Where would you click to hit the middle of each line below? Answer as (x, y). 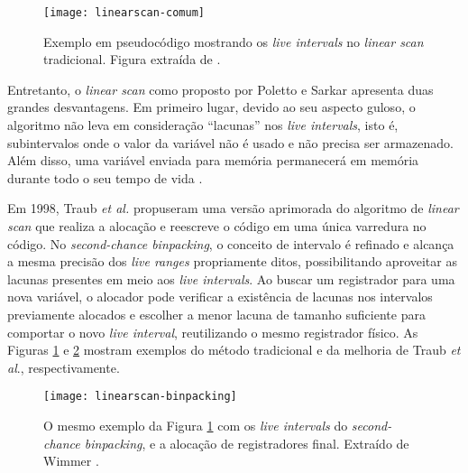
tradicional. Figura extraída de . (132, 59)
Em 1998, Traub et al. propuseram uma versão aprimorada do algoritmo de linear (233, 208)
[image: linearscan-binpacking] (140, 397)
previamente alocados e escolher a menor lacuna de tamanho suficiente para (216, 314)
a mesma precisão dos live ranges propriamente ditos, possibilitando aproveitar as (232, 261)
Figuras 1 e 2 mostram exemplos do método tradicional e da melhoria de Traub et (234, 350)
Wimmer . (71, 461)
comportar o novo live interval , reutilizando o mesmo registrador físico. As (213, 332)
